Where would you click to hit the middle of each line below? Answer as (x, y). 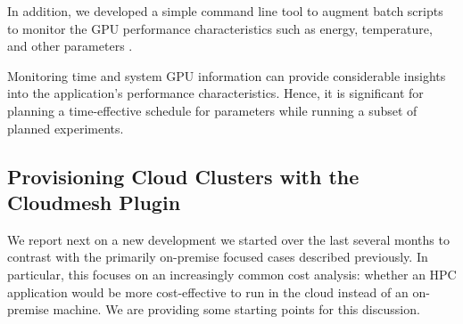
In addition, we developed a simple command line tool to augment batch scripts (225, 11)
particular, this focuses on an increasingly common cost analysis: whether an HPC (232, 274)
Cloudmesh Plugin (94, 202)
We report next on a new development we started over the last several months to (228, 239)
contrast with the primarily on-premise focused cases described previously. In (218, 257)
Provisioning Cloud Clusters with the (183, 176)
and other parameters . (70, 46)
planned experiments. (66, 128)
